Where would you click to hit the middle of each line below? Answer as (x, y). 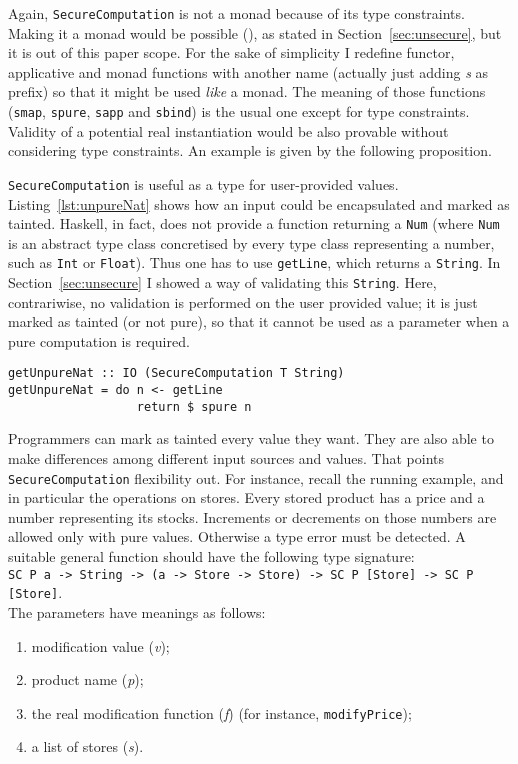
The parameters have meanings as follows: (137, 611)
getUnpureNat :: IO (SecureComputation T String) (176, 373)
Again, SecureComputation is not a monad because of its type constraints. (236, 13)
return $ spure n (194, 406)
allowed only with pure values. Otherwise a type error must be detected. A (237, 536)
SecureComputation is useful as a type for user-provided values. (203, 183)
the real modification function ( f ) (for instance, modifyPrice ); (221, 712)
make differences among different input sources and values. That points (226, 458)
